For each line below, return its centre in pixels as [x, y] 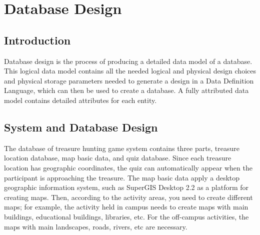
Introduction [37, 40]
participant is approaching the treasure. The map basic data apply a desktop [122, 177]
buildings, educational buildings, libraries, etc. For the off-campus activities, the [126, 216]
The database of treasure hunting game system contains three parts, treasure [122, 148]
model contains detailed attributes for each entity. [80, 100]
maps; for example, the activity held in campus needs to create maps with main [126, 207]
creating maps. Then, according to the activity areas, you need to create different [128, 197]
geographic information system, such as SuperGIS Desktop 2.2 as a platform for [126, 187]
